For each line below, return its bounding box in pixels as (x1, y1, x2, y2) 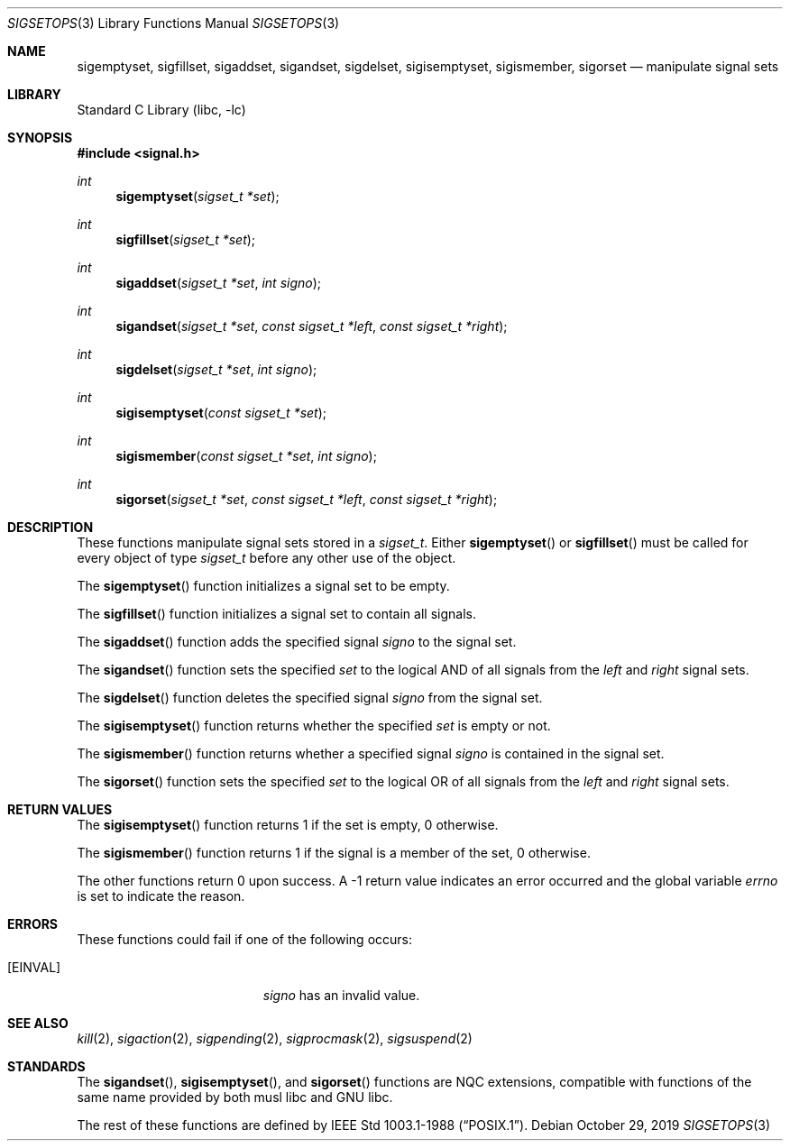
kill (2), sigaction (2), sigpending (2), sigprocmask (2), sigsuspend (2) (77, 1031, 473, 1046)
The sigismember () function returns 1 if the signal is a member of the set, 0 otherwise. (77, 845, 591, 860)
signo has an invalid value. (262, 987, 420, 1003)
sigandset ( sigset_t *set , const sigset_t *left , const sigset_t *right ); (115, 318, 508, 334)
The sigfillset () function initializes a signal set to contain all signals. (77, 606, 476, 621)
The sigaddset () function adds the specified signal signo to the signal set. (77, 634, 517, 649)
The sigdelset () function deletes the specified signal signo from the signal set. (77, 690, 543, 705)
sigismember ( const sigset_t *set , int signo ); (115, 448, 377, 464)
